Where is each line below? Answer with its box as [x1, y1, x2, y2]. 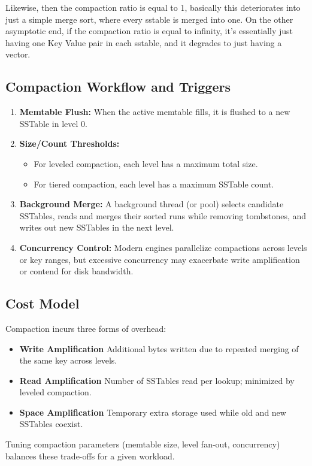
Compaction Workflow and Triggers [5, 77, 231, 96]
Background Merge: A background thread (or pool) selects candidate [19, 198, 284, 210]
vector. [5, 48, 31, 60]
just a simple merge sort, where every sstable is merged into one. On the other [5, 13, 293, 25]
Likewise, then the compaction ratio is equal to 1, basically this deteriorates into [5, 1, 301, 13]
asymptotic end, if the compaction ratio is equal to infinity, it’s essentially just [5, 25, 293, 37]
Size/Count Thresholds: [19, 137, 120, 150]
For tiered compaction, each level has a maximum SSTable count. [34, 177, 274, 190]
